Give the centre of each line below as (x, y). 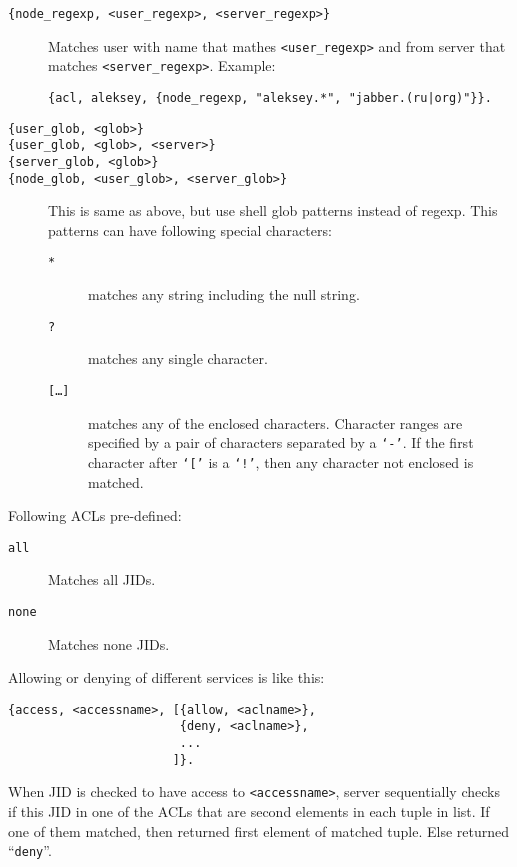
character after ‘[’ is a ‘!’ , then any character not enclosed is (281, 461)
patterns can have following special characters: (190, 229)
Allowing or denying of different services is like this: (166, 677)
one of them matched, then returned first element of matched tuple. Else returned (259, 830)
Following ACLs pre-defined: (95, 515)
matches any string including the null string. (224, 294)
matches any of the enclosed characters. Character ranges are (275, 422)
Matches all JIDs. (102, 579)
